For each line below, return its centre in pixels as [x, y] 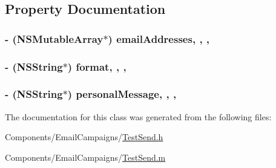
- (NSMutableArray [54, 38]
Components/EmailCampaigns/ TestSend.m [85, 157]
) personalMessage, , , [122, 94]
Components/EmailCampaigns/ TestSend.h [84, 137]
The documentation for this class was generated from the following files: [138, 116]
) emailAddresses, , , [159, 38]
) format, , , [97, 66]
